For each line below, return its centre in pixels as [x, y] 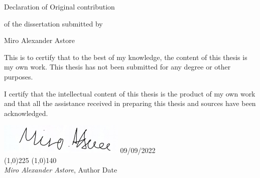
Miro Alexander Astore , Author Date [61, 170]
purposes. [19, 76]
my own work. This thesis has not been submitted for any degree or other [117, 67]
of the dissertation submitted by [53, 23]
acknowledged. [26, 113]
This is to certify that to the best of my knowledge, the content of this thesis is [126, 57]
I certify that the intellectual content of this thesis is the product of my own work [130, 93]
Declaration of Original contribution [59, 6]
